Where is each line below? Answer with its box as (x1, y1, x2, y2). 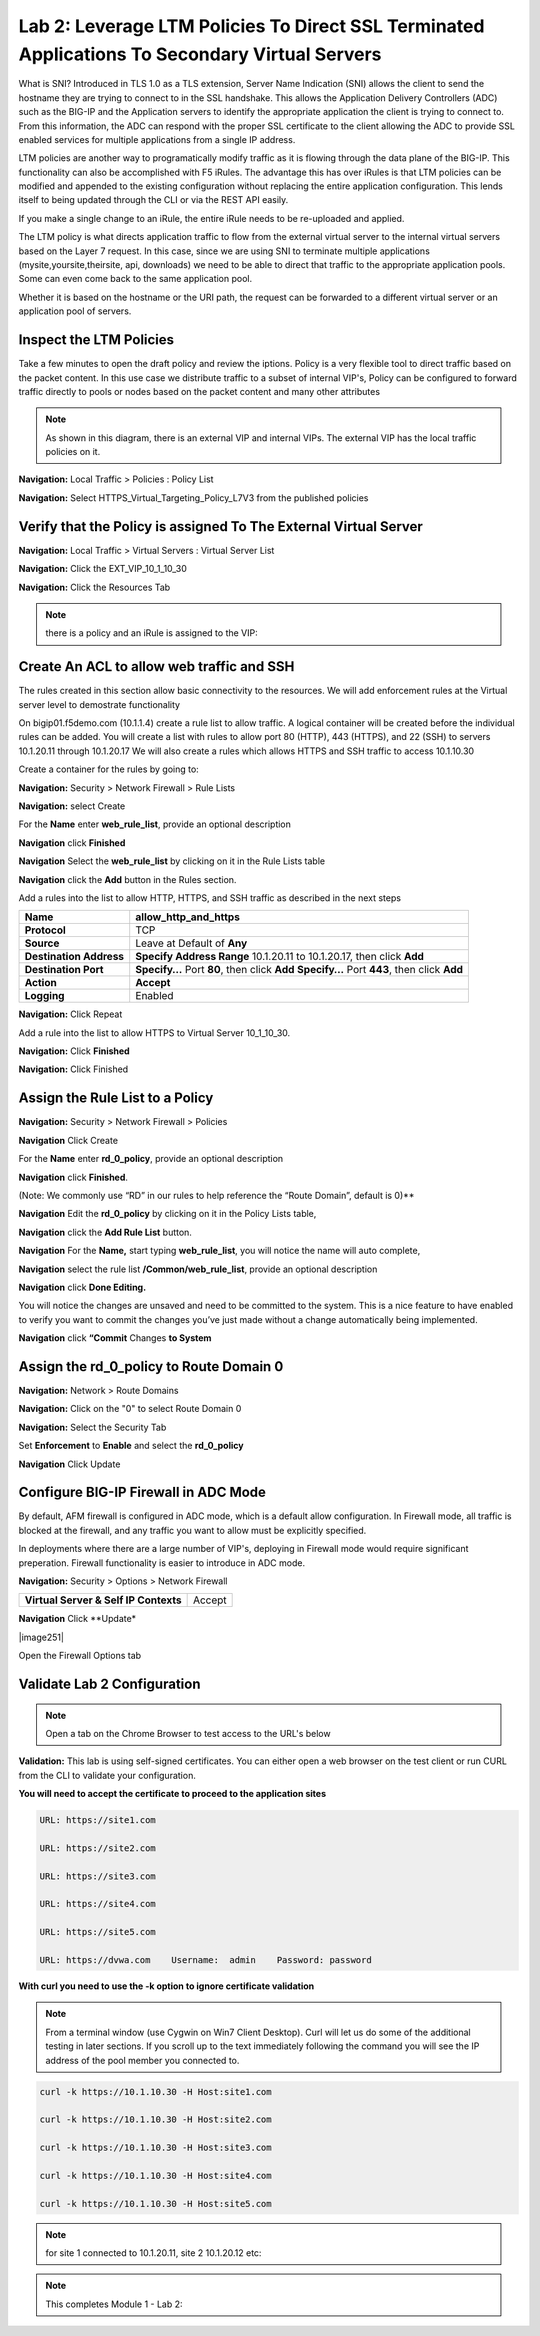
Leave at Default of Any (135, 936, 248, 950)
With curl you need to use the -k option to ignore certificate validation (18, 1980, 315, 1992)
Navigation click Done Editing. (18, 1281, 147, 1293)
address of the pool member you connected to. (45, 2054, 240, 2066)
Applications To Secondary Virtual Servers (18, 43, 382, 65)
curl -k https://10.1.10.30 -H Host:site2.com (39, 2114, 272, 2125)
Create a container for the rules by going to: (18, 763, 199, 775)
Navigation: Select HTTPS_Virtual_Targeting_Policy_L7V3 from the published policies (18, 491, 369, 504)
